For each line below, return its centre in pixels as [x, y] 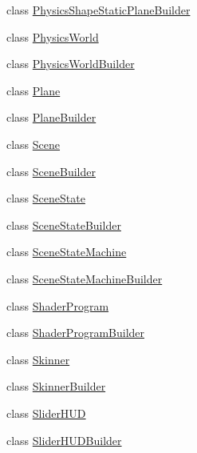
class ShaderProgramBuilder [76, 333]
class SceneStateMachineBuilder [85, 278]
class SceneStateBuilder [64, 224]
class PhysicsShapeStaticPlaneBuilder [98, 10]
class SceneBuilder [51, 171]
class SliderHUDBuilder [64, 440]
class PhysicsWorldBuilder [71, 64]
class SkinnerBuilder [56, 386]
